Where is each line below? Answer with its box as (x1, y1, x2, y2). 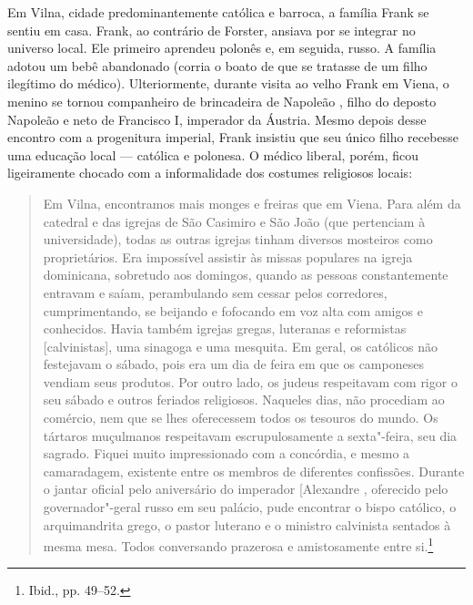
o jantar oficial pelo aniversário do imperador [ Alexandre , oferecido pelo (43, 479, 448, 498)
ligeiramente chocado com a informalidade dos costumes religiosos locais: (7, 163, 413, 182)
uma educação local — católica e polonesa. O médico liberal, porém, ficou (7, 145, 419, 164)
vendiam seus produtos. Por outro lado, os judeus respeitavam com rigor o (43, 372, 458, 391)
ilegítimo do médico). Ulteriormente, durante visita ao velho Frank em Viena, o (7, 74, 449, 93)
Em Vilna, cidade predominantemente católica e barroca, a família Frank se (7, 3, 429, 21)
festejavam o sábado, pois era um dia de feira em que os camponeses (43, 354, 424, 374)
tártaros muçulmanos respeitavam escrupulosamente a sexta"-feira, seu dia (43, 426, 458, 445)
